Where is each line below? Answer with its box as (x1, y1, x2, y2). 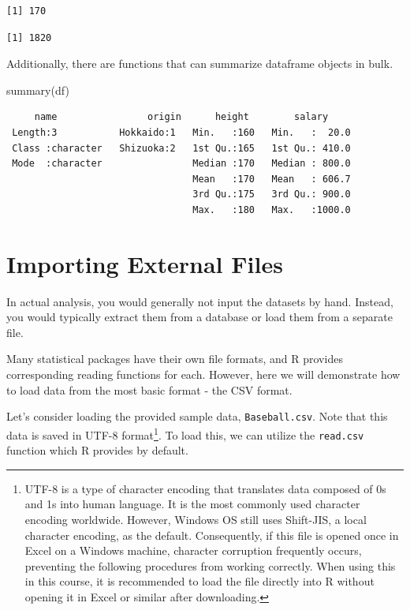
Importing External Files (6, 247, 283, 279)
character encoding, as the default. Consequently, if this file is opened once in (24, 526, 399, 543)
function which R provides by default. (6, 442, 188, 458)
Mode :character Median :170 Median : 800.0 (12, 158, 351, 170)
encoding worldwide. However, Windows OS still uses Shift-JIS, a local (24, 511, 367, 527)
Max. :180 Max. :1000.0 (192, 204, 351, 215)
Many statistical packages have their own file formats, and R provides (6, 350, 343, 367)
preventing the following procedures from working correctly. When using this (24, 557, 396, 574)
